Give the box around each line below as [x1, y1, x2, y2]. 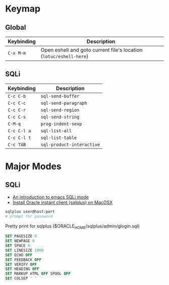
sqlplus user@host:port [5, 209, 55, 214]
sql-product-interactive [40, 141, 100, 148]
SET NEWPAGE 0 [5, 239, 35, 244]
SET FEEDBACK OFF [5, 257, 42, 262]
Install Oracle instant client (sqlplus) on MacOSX [12, 199, 113, 205]
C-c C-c [8, 100, 26, 106]
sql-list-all [40, 128, 72, 133]
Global [5, 23, 26, 32]
